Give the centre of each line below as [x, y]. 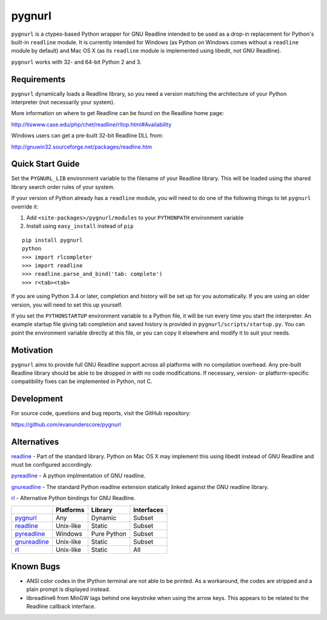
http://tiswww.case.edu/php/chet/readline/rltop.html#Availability [91, 124]
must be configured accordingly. [52, 465]
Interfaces [149, 510]
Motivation [32, 350]
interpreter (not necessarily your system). [63, 102]
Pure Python [109, 533]
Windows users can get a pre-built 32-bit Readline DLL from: [87, 136]
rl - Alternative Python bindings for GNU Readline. [73, 498]
